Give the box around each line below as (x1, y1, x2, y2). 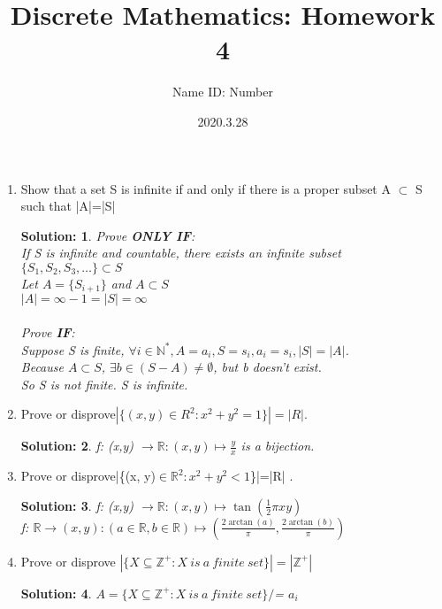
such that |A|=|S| (20, 197, 116, 215)
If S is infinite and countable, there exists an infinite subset (20, 243, 341, 262)
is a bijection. (240, 436, 315, 455)
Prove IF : (20, 322, 75, 341)
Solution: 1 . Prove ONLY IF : (20, 226, 195, 244)
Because (20, 358, 64, 376)
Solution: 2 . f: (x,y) (20, 436, 134, 455)
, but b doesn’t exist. (213, 358, 322, 376)
